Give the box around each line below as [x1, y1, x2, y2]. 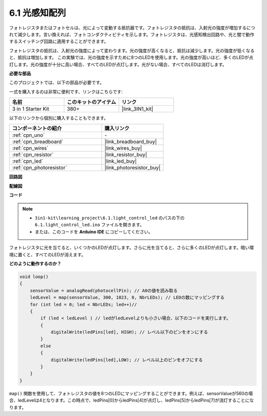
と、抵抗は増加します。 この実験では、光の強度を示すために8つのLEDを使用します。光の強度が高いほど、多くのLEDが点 [9, 54, 254, 60]
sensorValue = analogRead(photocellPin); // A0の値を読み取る [30, 287, 178, 293]
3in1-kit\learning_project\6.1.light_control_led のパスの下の [35, 215, 185, 221]
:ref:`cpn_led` [12, 158, 44, 165]
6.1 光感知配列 [9, 7, 66, 18]
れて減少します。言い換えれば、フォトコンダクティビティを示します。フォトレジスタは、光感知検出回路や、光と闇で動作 [9, 31, 255, 37]
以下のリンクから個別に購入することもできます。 [9, 115, 109, 121]
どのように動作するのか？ [9, 260, 61, 267]
